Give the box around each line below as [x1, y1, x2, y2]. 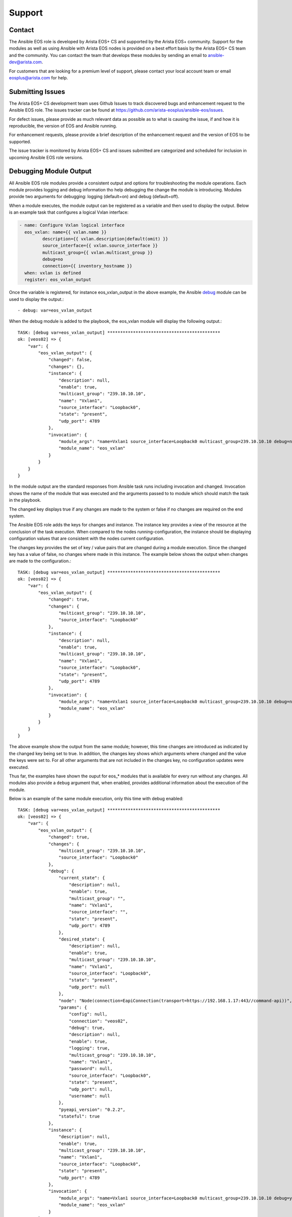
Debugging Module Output [9, 167, 92, 175]
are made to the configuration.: [9, 558, 72, 564]
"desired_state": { [58, 936, 105, 942]
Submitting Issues [9, 88, 65, 96]
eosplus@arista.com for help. [9, 75, 68, 81]
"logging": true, [69, 1046, 110, 1051]
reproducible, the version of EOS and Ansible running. [9, 123, 117, 129]
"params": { [58, 1004, 87, 1010]
